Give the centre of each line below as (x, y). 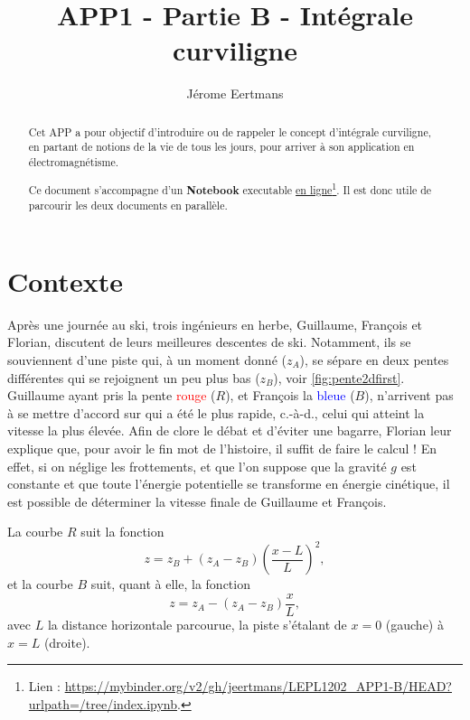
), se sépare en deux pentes (374, 359)
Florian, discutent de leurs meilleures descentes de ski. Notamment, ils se (209, 342)
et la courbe (40, 584)
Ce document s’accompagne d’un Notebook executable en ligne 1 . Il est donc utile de (230, 188)
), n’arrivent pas (409, 395)
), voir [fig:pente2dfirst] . (339, 377)
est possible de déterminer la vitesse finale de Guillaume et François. (197, 501)
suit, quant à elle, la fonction (170, 584)
